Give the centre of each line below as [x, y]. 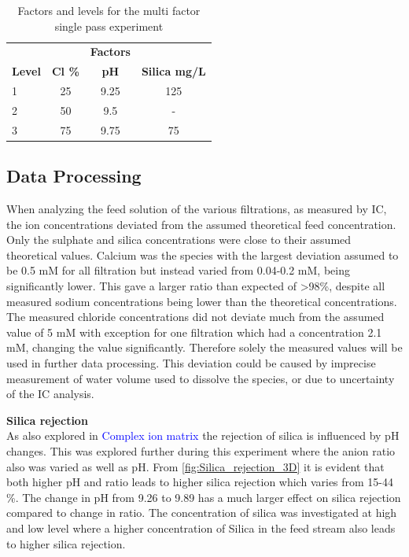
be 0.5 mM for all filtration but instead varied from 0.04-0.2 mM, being [178, 270]
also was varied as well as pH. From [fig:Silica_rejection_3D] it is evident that [195, 466]
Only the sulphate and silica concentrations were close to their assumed [179, 240]
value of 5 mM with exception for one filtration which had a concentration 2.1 [194, 332]
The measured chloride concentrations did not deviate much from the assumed [195, 317]
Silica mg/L [173, 71]
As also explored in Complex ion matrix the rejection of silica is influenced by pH [203, 435]
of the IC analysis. [50, 394]
